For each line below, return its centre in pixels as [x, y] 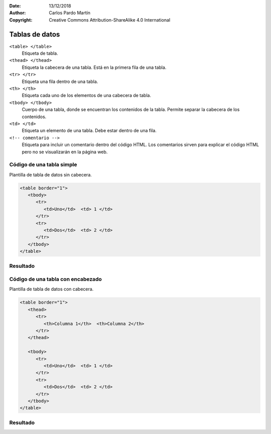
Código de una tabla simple [43, 165]
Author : [18, 13]
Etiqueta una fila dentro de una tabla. [60, 81]
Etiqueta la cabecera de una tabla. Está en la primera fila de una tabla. [94, 67]
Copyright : [21, 20]
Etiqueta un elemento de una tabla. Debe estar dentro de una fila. [89, 131]
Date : [15, 6]
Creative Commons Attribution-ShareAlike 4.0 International [110, 20]
